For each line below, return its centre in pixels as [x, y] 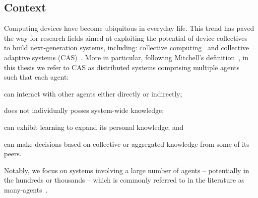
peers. [13, 153]
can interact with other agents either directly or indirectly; [93, 93]
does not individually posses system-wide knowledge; [84, 110]
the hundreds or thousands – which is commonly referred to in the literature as [124, 180]
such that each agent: [36, 77]
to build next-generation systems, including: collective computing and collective [127, 48]
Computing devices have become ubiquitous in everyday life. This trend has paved [129, 28]
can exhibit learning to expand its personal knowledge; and [94, 127]
